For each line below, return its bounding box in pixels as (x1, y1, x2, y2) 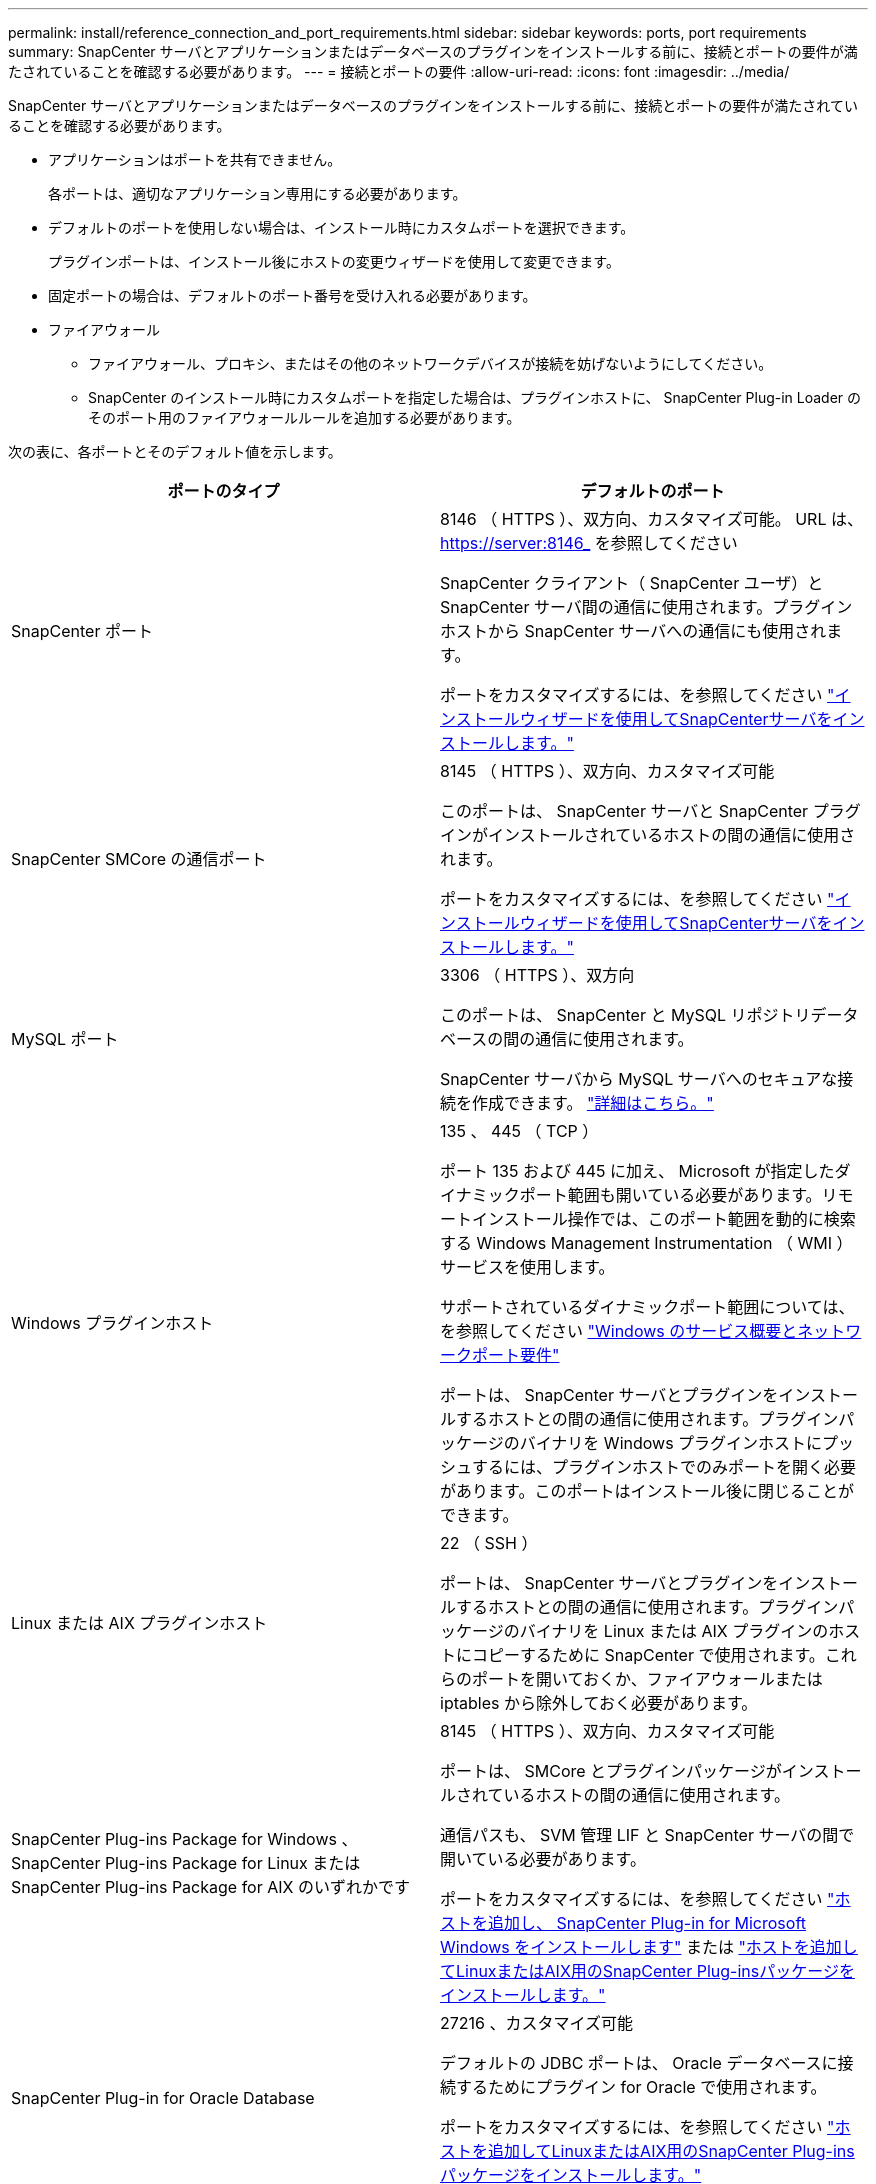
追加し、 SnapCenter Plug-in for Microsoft (488, 1913, 806, 1933)
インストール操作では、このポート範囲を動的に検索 (472, 1209, 856, 1229)
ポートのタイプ (167, 481, 280, 501)
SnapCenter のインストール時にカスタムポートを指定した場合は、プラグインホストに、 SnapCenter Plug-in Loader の (88, 389, 862, 406)
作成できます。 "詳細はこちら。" (472, 1093, 714, 1113)
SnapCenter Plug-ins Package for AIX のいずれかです (11, 1877, 410, 1897)
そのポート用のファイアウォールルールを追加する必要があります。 (88, 409, 521, 426)
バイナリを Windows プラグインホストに (519, 1433, 823, 1453)
